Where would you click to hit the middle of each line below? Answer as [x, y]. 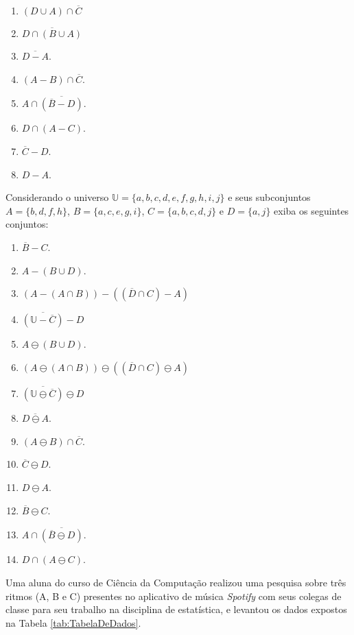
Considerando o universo [57, 197]
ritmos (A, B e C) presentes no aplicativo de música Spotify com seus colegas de [174, 596]
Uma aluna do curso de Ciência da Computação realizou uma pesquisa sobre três [176, 582]
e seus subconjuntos [269, 197]
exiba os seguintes [311, 210]
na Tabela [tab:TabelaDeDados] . [73, 622]
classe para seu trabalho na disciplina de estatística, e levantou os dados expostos [176, 609]
